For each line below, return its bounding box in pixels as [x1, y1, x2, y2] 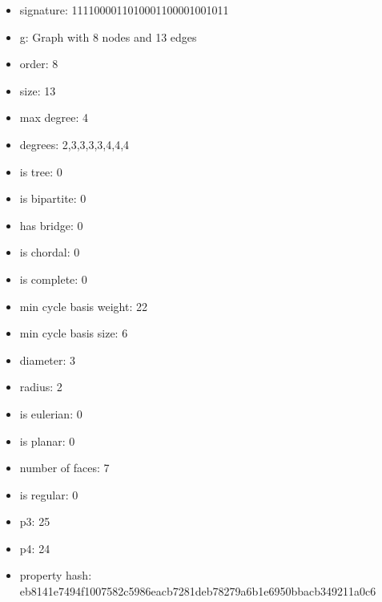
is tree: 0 [19, 163, 62, 180]
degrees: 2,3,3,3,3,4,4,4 [19, 135, 130, 152]
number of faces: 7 [19, 459, 110, 476]
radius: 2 [19, 378, 62, 395]
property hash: [19, 567, 92, 584]
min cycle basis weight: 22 [19, 297, 147, 314]
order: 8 [19, 55, 58, 72]
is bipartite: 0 [19, 190, 86, 207]
